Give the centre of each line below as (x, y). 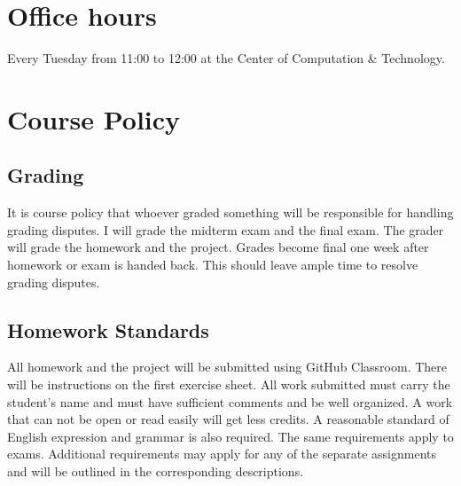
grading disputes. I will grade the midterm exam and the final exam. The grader (226, 229)
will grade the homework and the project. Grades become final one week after (218, 247)
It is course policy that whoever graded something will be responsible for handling (230, 212)
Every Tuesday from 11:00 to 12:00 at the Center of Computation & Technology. (226, 58)
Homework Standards (108, 329)
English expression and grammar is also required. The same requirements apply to (230, 436)
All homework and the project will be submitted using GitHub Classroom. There (227, 367)
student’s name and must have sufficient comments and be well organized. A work (230, 401)
